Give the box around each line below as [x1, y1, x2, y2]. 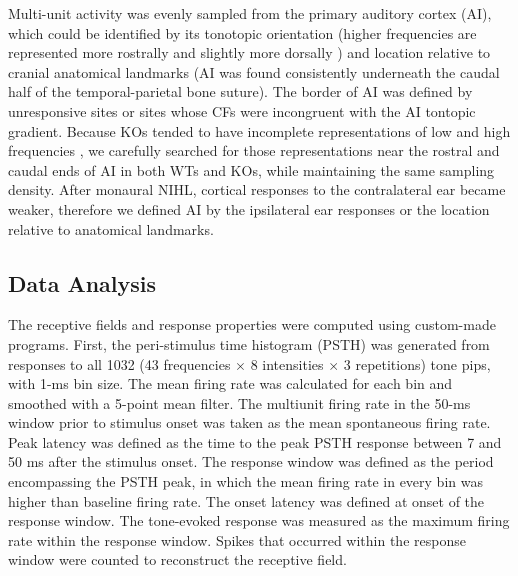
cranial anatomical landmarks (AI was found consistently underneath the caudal [8, 61, 500, 82]
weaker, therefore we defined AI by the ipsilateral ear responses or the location [8, 198, 490, 219]
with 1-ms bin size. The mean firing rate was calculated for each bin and [8, 373, 453, 394]
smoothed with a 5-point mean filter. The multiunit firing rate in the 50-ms [8, 392, 471, 413]
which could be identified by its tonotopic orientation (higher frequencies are [8, 22, 477, 43]
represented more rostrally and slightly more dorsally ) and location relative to [8, 42, 491, 63]
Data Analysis [8, 267, 157, 298]
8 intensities [250, 353, 324, 374]
